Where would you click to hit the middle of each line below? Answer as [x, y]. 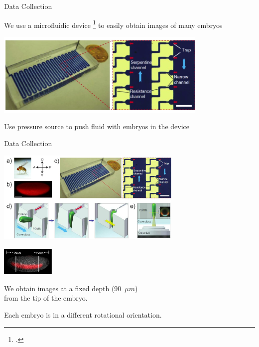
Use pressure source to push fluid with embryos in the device [97, 126]
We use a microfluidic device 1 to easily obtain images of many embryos [113, 24]
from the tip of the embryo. [46, 298]
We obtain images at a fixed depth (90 [63, 288]
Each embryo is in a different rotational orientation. [83, 315]
